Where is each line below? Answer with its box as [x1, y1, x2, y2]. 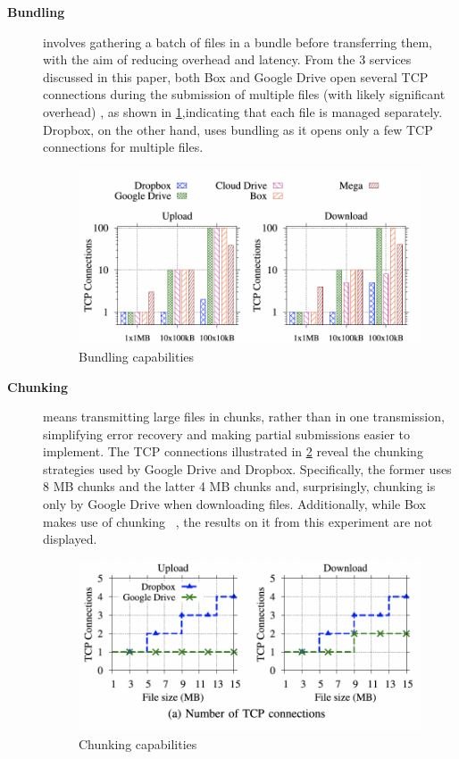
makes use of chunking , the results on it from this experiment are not [43, 512, 433, 530]
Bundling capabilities [79, 346, 195, 365]
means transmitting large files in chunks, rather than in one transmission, [43, 407, 445, 426]
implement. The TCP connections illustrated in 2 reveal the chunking [43, 442, 423, 461]
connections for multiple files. [43, 138, 204, 156]
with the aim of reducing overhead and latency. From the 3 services [43, 50, 412, 69]
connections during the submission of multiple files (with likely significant [43, 85, 446, 104]
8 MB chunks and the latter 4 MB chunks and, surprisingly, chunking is [43, 477, 436, 496]
